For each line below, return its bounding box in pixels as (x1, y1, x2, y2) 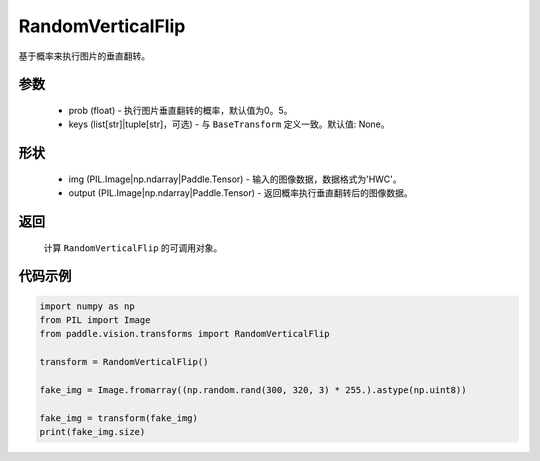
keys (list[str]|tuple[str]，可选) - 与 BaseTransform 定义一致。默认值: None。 (68, 118, 390, 130)
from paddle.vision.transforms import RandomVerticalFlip (39, 328, 330, 340)
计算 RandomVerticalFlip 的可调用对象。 (43, 241, 223, 254)
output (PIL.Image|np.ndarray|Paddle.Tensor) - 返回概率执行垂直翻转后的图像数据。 (68, 187, 414, 199)
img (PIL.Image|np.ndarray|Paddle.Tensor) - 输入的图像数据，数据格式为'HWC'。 (68, 173, 402, 185)
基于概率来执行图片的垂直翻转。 (18, 50, 150, 62)
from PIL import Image (39, 314, 151, 325)
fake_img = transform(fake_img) (39, 412, 199, 424)
